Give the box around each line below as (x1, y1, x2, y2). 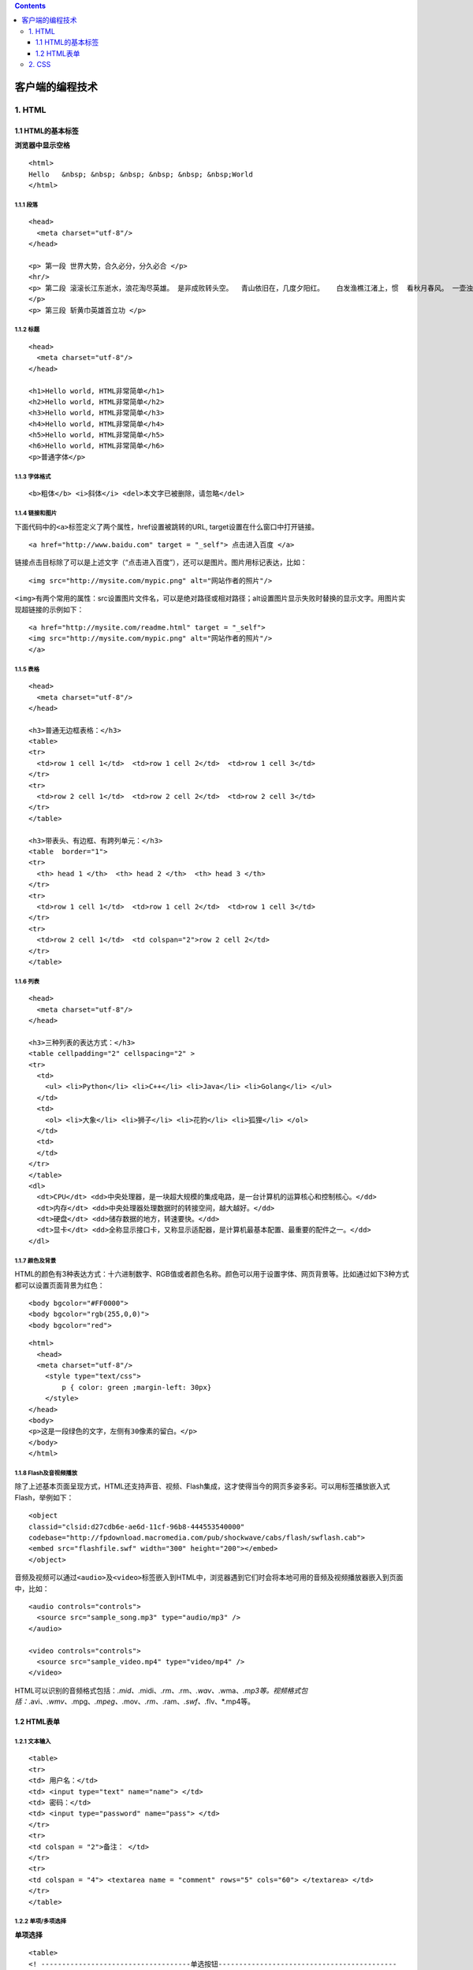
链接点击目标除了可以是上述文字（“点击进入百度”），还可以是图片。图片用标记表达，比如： (14, 558, 307, 567)
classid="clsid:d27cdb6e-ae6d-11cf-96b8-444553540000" (28, 1522, 245, 1531)
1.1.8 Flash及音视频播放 (14, 1469, 78, 1477)
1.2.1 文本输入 (14, 1738, 51, 1745)
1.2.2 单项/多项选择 (14, 1917, 67, 1926)
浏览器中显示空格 (14, 140, 70, 150)
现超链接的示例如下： (14, 604, 84, 614)
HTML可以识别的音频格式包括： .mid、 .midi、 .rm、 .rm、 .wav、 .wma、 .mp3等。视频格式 (14, 1686, 301, 1695)
